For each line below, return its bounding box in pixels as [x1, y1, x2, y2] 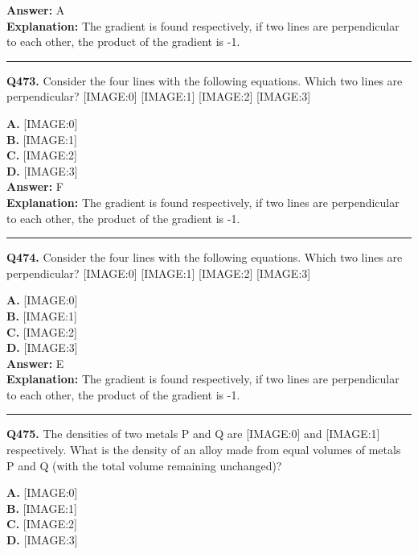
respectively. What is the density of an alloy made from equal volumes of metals [6, 441, 401, 458]
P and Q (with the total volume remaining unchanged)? [6, 457, 282, 473]
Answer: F [6, 178, 64, 195]
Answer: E [6, 354, 64, 371]
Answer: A [6, 2, 65, 18]
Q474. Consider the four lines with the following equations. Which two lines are [6, 249, 403, 266]
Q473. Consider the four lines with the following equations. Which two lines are [6, 72, 403, 89]
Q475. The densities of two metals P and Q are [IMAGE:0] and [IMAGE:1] [6, 425, 380, 442]
